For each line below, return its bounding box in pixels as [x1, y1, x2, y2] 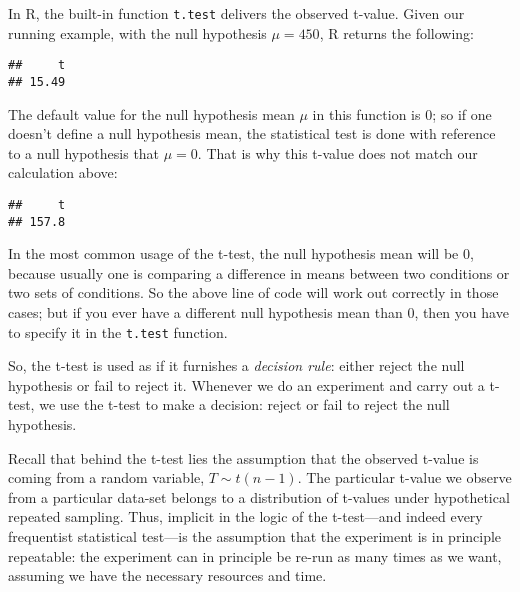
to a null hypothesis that [8, 142, 160, 163]
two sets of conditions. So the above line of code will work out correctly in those [8, 282, 499, 303]
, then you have [414, 302, 509, 323]
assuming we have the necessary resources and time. [8, 565, 327, 586]
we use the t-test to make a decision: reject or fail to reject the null [39, 394, 450, 415]
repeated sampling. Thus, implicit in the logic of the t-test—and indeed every [8, 506, 483, 527]
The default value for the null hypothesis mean [8, 103, 295, 124]
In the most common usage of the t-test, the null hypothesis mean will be [8, 243, 459, 264]
